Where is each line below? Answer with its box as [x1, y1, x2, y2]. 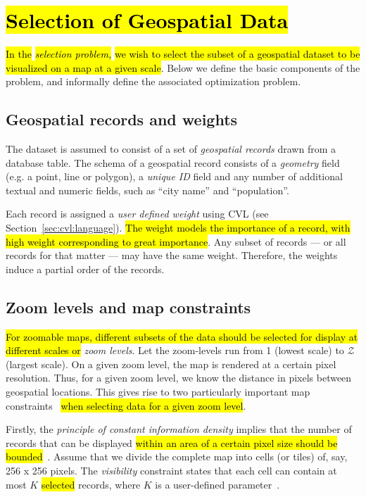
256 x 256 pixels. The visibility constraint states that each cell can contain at [6, 463, 337, 477]
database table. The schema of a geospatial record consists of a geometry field [6, 155, 340, 170]
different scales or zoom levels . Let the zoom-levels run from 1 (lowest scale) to [6, 343, 344, 358]
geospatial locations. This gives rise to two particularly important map [6, 384, 310, 399]
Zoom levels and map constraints [6, 296, 251, 317]
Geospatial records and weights [6, 108, 238, 130]
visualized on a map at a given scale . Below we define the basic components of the [6, 60, 360, 75]
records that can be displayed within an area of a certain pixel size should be [6, 435, 338, 450]
